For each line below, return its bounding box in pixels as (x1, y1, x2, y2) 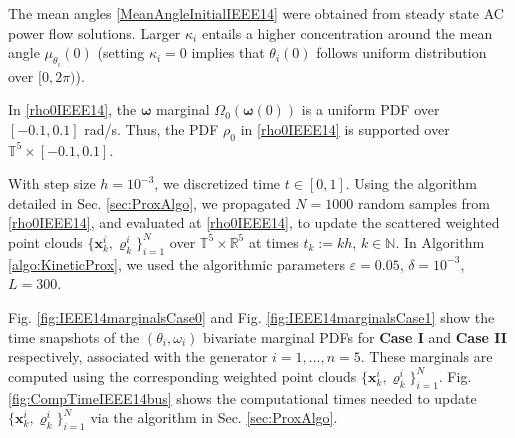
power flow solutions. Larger (8, 22, 181, 43)
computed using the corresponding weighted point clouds (8, 365, 357, 386)
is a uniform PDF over (301, 99, 440, 120)
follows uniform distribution (316, 42, 487, 63)
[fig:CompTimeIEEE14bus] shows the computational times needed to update (8, 387, 477, 408)
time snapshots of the (8, 326, 140, 347)
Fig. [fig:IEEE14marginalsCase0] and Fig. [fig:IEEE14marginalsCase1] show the (8, 306, 495, 327)
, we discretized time (154, 173, 281, 194)
